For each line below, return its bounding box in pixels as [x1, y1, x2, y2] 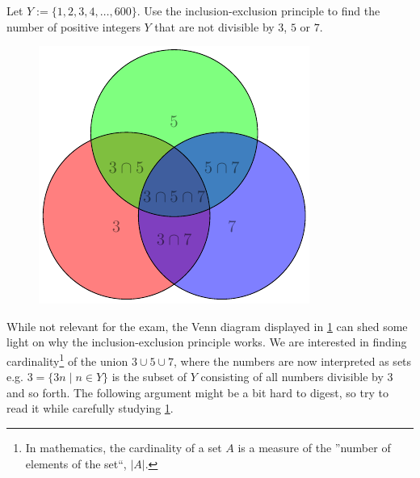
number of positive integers [6, 18, 141, 35]
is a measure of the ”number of [237, 439, 391, 455]
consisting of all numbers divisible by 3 [200, 368, 393, 385]
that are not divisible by [154, 18, 275, 35]
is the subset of [111, 368, 187, 385]
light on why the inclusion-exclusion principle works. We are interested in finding [6, 333, 407, 350]
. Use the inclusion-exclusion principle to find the [136, 2, 380, 19]
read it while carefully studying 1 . [6, 400, 174, 417]
